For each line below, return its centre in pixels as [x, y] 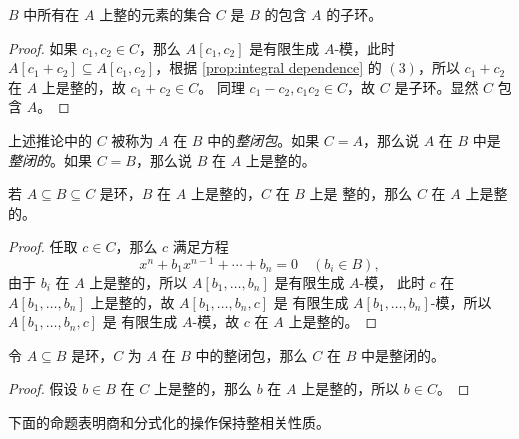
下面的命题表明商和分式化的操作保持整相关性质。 [169, 421]
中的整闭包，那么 [251, 354]
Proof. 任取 [43, 246]
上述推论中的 [50, 139]
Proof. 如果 [43, 47]
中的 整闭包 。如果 [263, 139]
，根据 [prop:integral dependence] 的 [268, 67]
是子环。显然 [436, 86]
